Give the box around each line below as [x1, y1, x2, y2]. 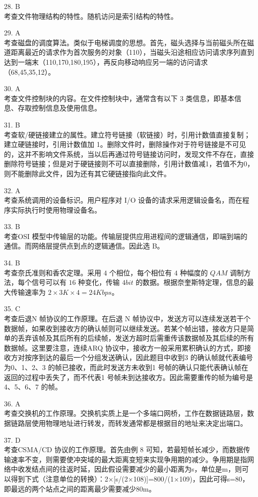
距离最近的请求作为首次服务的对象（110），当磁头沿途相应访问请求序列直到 [10, 47, 254, 57]
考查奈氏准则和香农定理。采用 [4, 267, 101, 277]
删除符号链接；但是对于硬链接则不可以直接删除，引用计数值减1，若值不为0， [4, 158, 254, 169]
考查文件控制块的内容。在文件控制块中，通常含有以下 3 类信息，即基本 [4, 93, 235, 103]
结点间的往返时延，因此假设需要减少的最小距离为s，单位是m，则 [31, 464, 242, 474]
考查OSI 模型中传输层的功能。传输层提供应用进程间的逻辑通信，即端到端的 [4, 231, 248, 241]
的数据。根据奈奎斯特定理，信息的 [135, 277, 247, 287]
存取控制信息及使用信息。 [17, 103, 101, 113]
